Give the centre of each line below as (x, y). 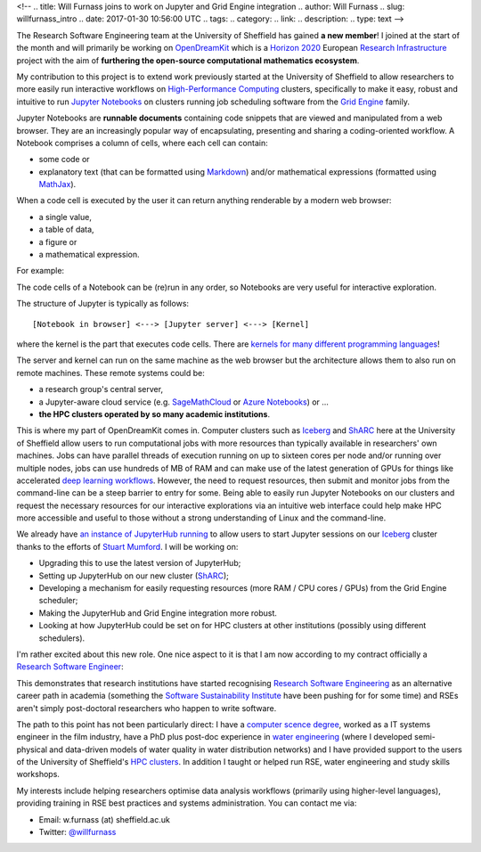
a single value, (65, 217)
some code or (64, 160)
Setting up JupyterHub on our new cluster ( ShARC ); (134, 576)
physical (32, 750)
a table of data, (66, 229)
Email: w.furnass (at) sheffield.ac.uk (105, 819)
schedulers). (62, 638)
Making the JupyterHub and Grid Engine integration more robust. (158, 613)
